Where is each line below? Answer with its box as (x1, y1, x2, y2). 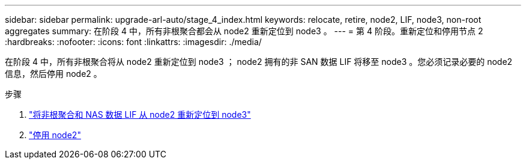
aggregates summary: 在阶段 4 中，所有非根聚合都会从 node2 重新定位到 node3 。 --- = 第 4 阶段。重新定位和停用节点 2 (5, 26, 483, 36)
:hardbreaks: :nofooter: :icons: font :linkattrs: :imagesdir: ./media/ (5, 37, 262, 47)
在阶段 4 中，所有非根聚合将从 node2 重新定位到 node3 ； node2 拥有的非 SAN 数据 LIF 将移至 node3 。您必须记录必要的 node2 (5, 56, 513, 67)
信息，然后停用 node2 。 (5, 68, 102, 79)
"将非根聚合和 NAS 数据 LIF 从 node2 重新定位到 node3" (29, 109, 251, 120)
